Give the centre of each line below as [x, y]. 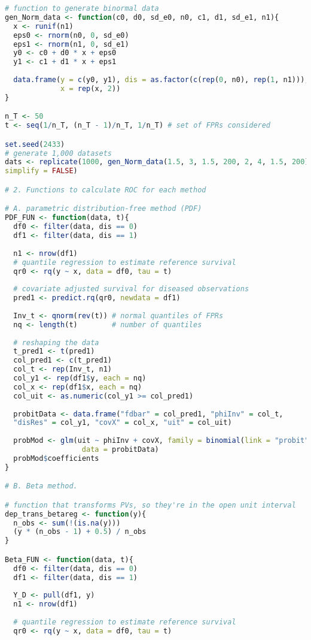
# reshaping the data [56, 342]
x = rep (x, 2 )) [91, 88]
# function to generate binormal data [82, 8]
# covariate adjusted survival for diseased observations [131, 289]
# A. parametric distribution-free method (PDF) [103, 209]
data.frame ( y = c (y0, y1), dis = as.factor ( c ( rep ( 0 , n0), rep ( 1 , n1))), [161, 80]
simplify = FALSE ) [41, 171]
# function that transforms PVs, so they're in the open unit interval [150, 505]
